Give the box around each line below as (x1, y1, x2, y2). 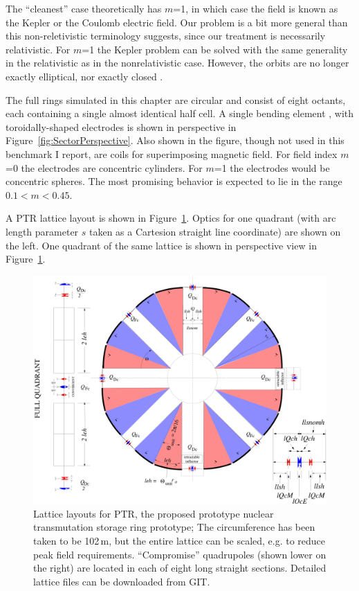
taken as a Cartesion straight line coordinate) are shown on (89, 224, 341, 238)
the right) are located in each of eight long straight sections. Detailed (33, 561, 326, 575)
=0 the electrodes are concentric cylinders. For (6, 160, 203, 175)
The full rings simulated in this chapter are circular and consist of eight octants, (6, 92, 346, 107)
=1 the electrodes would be (214, 160, 330, 175)
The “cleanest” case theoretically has (6, 1, 162, 15)
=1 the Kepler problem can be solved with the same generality (82, 42, 348, 56)
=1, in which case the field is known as (173, 1, 338, 15)
